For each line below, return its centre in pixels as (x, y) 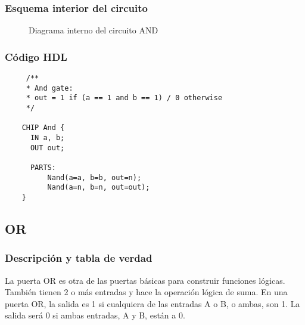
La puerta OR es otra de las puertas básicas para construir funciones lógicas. (145, 280)
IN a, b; (47, 137)
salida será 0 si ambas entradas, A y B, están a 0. (95, 315)
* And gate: (49, 88)
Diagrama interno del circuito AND (94, 30)
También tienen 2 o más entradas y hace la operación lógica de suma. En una (146, 292)
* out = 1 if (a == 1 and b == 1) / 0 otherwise (124, 98)
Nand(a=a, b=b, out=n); (94, 177)
